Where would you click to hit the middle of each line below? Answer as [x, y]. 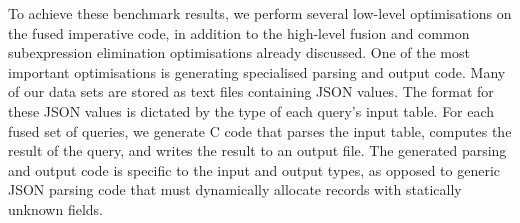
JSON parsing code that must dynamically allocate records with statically [235, 189]
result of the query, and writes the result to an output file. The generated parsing [257, 150]
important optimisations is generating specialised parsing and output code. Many [257, 71]
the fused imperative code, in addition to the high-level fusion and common [239, 32]
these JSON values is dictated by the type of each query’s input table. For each [251, 110]
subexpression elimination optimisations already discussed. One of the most [239, 52]
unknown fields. [55, 208]
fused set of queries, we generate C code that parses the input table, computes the [260, 130]
